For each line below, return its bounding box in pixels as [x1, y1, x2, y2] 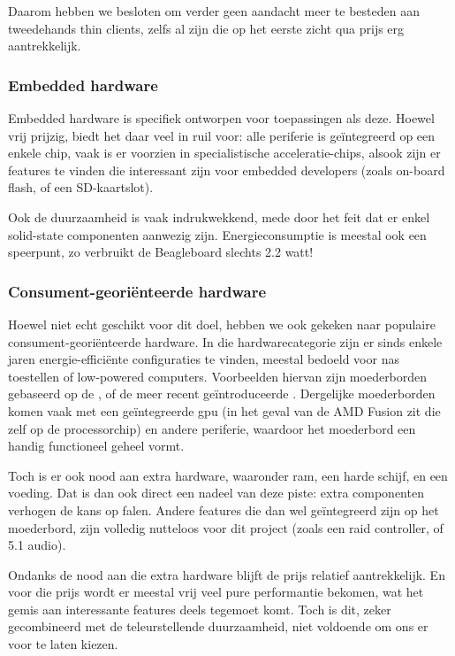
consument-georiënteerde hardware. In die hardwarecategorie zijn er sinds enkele [8, 332, 443, 351]
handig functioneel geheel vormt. [8, 436, 185, 455]
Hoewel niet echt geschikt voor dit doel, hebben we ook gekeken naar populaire [8, 314, 436, 333]
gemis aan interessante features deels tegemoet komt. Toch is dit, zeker [8, 599, 391, 618]
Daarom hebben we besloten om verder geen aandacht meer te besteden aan [8, 2, 420, 19]
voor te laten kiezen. [8, 635, 118, 653]
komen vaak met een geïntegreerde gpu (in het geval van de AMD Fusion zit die [8, 401, 441, 420]
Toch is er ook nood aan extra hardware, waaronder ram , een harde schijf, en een [8, 466, 448, 484]
